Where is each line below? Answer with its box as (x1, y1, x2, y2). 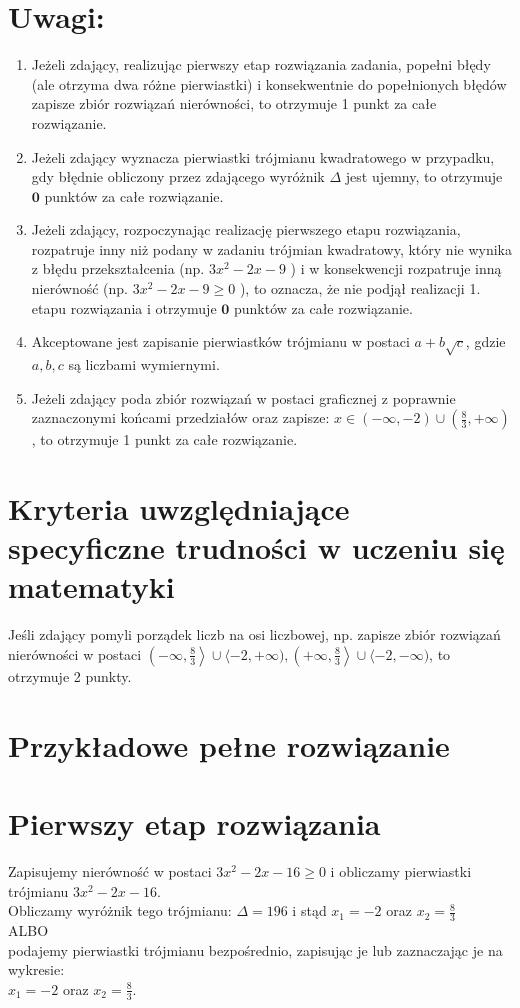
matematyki (8, 566, 175, 607)
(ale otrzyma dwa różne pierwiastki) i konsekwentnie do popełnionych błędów (31, 73, 507, 94)
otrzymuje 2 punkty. (8, 665, 132, 686)
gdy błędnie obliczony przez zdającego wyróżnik (31, 166, 325, 187)
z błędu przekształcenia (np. (31, 258, 205, 279)
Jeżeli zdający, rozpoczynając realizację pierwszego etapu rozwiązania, (31, 219, 461, 240)
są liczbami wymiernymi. (68, 354, 220, 375)
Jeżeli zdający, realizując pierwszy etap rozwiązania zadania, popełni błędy (31, 54, 491, 75)
